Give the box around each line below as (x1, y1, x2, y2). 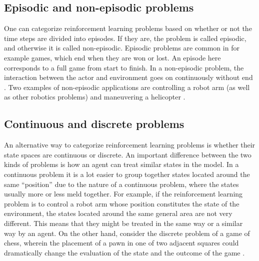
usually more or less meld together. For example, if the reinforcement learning (4, 188, 243, 199)
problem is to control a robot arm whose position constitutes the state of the (4, 198, 239, 208)
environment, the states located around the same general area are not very (4, 208, 232, 218)
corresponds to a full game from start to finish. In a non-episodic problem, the (4, 62, 244, 72)
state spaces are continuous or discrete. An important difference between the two (4, 149, 251, 159)
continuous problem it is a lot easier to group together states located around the (4, 168, 250, 179)
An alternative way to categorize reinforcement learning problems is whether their (4, 139, 255, 150)
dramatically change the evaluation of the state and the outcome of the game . (4, 247, 245, 257)
